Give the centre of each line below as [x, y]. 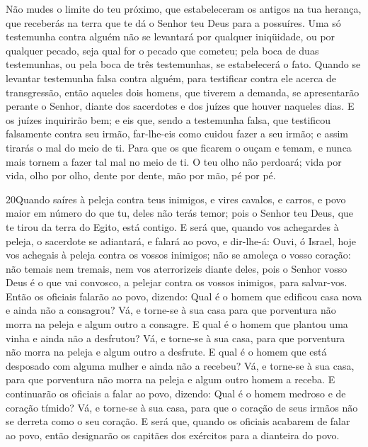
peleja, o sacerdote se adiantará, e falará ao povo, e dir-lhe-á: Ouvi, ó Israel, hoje [181, 241]
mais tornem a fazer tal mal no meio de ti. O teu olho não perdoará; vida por [174, 161]
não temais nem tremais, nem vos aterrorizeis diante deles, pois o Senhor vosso [177, 268]
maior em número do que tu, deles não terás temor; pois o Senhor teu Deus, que [180, 213]
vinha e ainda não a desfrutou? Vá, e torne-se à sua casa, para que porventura [176, 338]
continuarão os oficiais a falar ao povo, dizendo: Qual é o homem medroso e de [176, 394]
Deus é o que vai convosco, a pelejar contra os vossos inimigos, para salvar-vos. [177, 282]
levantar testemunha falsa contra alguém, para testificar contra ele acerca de [171, 78]
